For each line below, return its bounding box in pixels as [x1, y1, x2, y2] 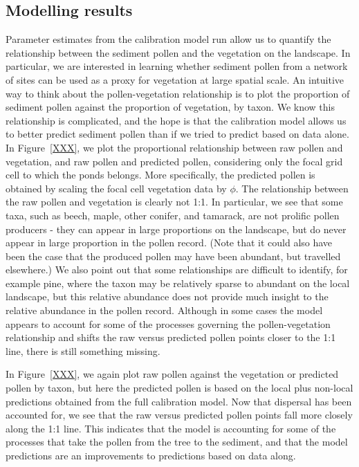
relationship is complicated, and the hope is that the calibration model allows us [6, 113, 347, 127]
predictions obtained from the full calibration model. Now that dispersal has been [6, 394, 352, 408]
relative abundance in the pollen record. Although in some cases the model [6, 303, 323, 318]
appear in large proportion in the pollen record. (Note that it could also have [6, 235, 333, 250]
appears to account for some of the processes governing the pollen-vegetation [6, 316, 331, 331]
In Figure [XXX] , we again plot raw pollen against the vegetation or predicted [6, 367, 339, 381]
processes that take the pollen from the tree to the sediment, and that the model [6, 434, 348, 449]
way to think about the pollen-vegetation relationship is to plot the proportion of [6, 86, 350, 100]
